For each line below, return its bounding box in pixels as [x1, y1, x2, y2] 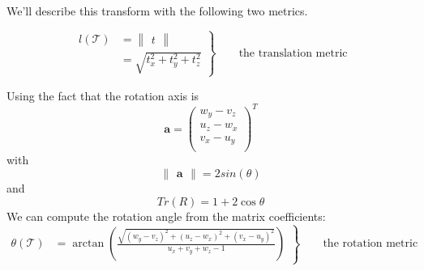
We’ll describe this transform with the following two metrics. [6, 2, 308, 19]
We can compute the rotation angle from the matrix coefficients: [6, 207, 326, 224]
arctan [72, 238, 105, 250]
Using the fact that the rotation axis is [6, 87, 199, 104]
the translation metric [238, 47, 348, 59]
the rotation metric [323, 238, 418, 250]
